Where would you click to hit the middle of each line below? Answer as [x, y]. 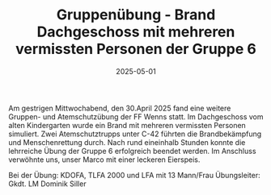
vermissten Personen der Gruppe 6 [136, 49]
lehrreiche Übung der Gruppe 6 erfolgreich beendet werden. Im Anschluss [132, 151]
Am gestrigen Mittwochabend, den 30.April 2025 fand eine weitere [120, 108]
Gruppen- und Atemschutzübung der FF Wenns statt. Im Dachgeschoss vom [136, 116]
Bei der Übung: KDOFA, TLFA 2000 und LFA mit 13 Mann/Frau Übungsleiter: [134, 175]
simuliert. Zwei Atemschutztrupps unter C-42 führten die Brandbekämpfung [135, 134]
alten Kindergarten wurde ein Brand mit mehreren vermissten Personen [127, 125]
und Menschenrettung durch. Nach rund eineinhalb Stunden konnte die [127, 142]
